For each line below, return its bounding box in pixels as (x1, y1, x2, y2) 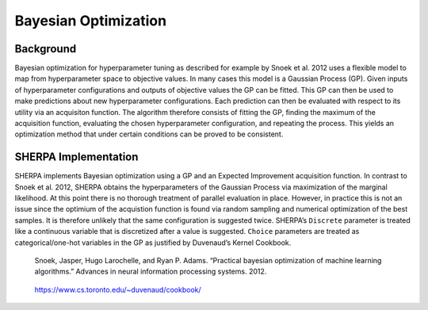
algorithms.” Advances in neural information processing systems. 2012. (34, 266, 267, 277)
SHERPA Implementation (14, 151, 139, 164)
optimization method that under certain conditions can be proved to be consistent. (14, 129, 284, 139)
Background (14, 42, 77, 55)
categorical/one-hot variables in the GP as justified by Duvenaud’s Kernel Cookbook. (14, 238, 292, 247)
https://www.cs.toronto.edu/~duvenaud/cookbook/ (34, 285, 201, 294)
